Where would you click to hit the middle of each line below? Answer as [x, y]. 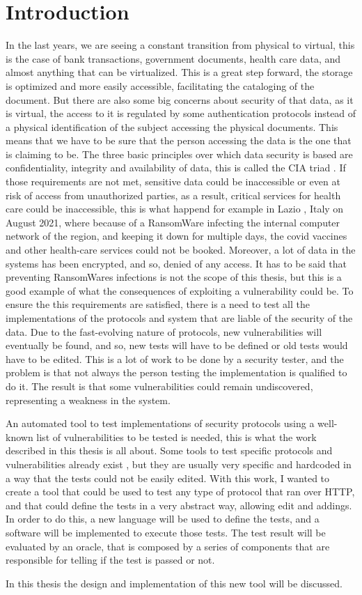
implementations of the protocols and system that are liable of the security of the [179, 318]
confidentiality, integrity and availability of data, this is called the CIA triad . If [176, 168]
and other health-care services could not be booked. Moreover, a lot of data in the [181, 250]
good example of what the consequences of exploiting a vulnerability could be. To [180, 290]
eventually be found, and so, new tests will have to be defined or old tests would [177, 345]
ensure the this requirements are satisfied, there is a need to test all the [158, 304]
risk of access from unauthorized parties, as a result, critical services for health [173, 195]
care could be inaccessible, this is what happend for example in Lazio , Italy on [175, 209]
